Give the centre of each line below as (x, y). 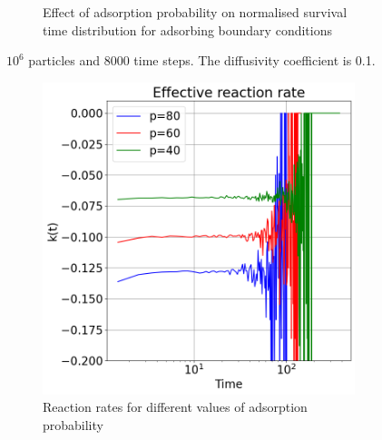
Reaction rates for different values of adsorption (175, 407)
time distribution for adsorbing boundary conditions (187, 29)
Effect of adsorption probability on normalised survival (195, 12)
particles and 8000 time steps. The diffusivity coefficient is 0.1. (202, 60)
